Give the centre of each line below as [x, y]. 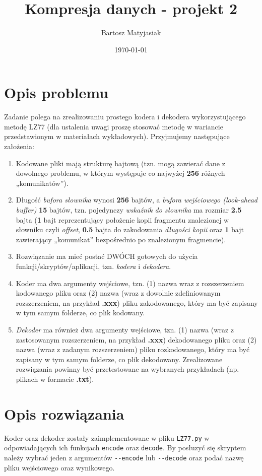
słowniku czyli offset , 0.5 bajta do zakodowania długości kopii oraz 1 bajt [130, 229]
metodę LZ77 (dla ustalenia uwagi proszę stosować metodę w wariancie [114, 126]
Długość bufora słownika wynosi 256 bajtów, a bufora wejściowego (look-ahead [137, 200]
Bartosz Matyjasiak [131, 32]
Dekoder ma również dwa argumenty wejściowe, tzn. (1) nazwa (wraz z [125, 329]
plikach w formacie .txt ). [55, 379]
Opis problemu [56, 92]
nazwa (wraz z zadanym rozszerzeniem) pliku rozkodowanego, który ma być [133, 349]
